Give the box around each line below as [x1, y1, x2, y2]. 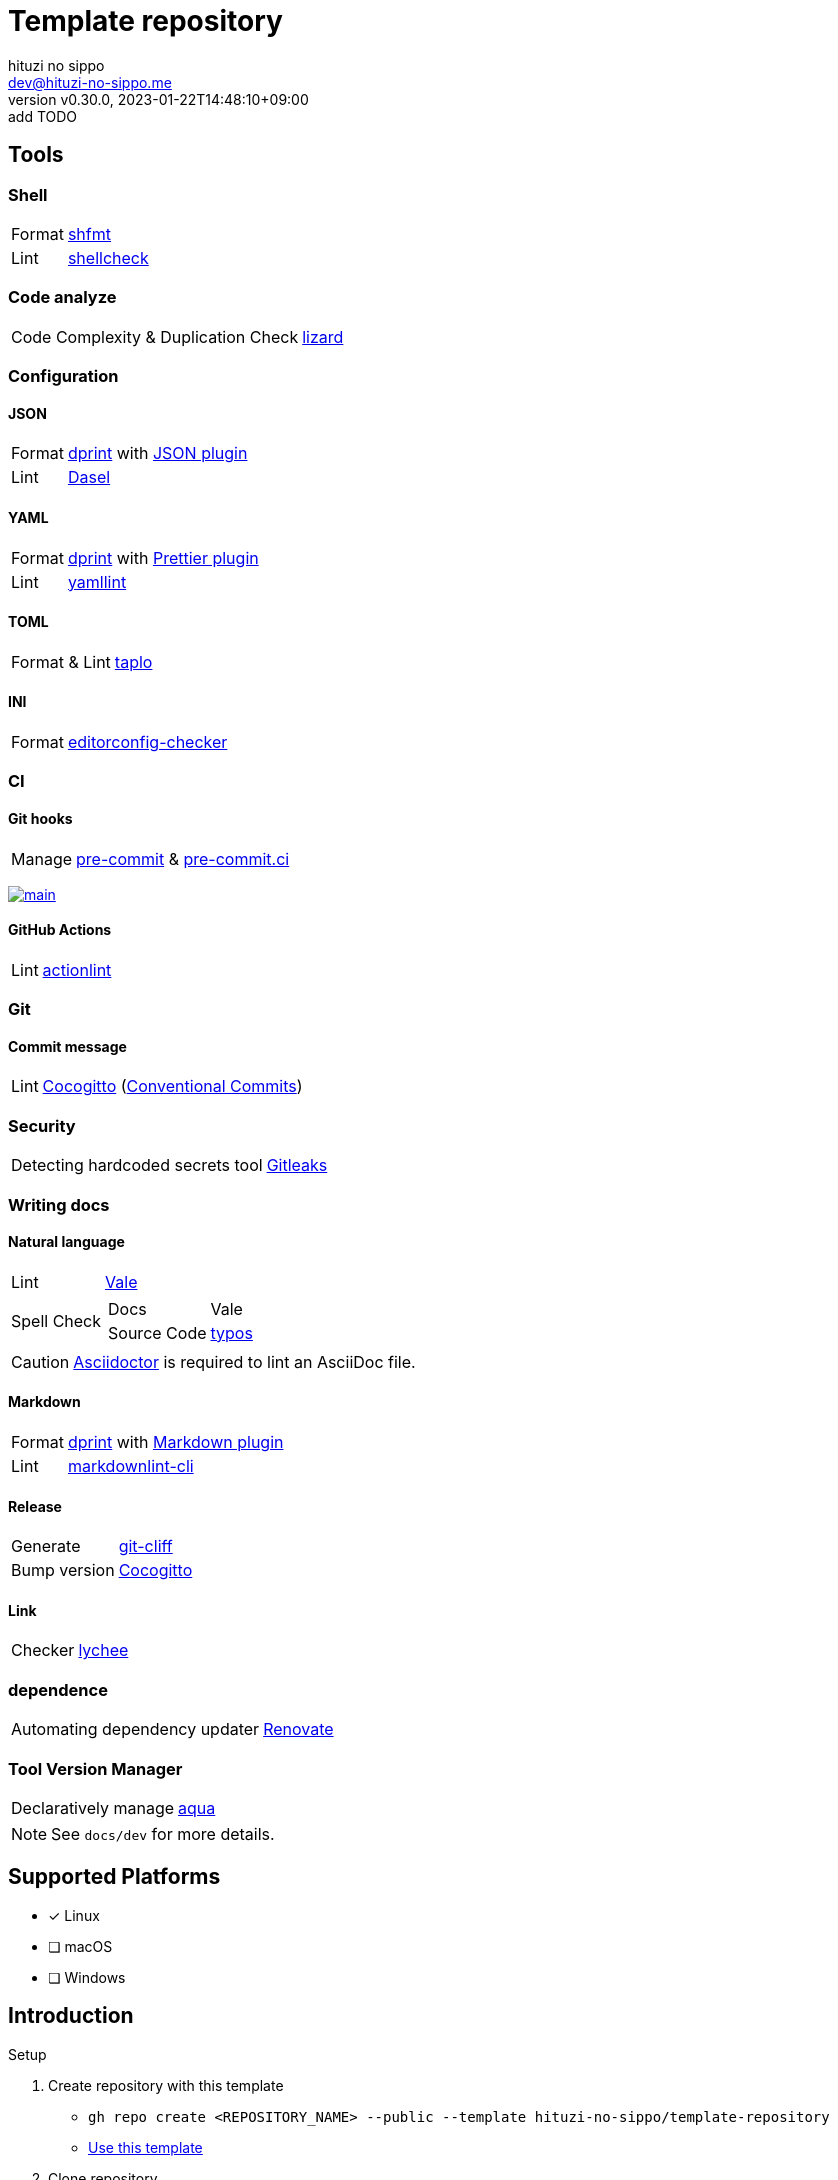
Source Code [108, 1322, 207, 1343]
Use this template [88, 2138, 203, 2156]
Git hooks [8, 809, 73, 827]
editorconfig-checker [67, 731, 228, 752]
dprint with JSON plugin [67, 443, 248, 464]
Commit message [8, 1037, 127, 1055]
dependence [8, 1679, 108, 1700]
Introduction [8, 2003, 134, 2029]
